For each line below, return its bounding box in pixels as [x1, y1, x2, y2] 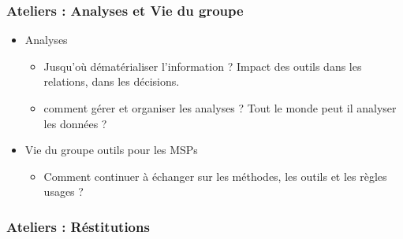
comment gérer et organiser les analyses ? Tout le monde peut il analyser [43, 100, 397, 116]
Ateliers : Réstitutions [6, 216, 150, 236]
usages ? [43, 183, 84, 200]
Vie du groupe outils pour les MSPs [24, 142, 198, 158]
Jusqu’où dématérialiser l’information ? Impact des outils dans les [43, 57, 362, 74]
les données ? [43, 115, 107, 131]
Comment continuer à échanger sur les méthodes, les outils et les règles [43, 167, 387, 184]
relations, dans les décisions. [43, 73, 180, 90]
